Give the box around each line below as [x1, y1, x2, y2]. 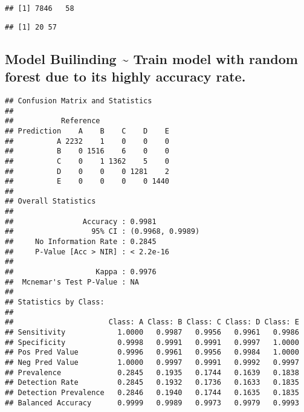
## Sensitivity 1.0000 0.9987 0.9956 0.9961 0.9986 [5, 328, 299, 336]
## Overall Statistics [5, 197, 96, 206]
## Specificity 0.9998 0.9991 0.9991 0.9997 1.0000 [5, 338, 299, 347]
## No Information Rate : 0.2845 [5, 237, 157, 246]
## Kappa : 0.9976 [5, 268, 157, 277]
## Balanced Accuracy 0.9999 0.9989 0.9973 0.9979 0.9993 [5, 398, 299, 407]
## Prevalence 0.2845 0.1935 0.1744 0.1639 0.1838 [5, 368, 299, 377]
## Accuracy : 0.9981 [5, 217, 157, 226]
